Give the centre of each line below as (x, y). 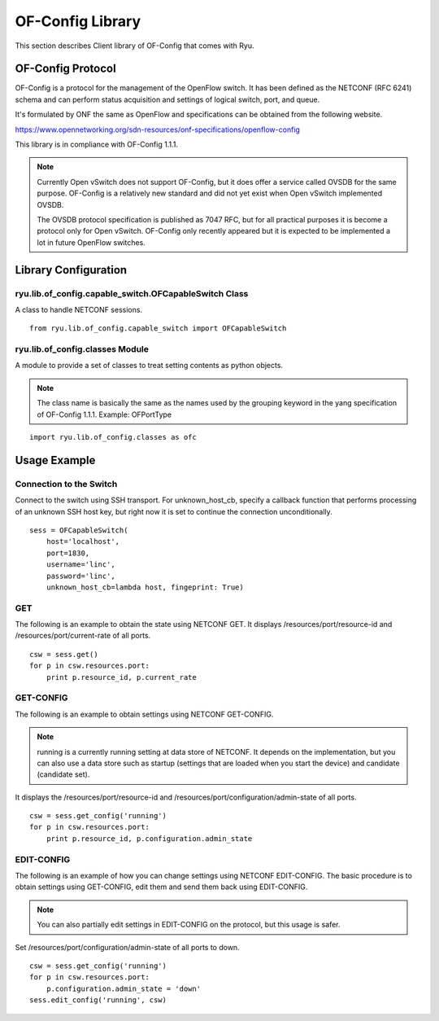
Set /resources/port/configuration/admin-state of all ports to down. (127, 947)
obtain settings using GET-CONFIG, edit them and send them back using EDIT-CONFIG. (161, 887)
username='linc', (80, 565)
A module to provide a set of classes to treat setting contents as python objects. (149, 366)
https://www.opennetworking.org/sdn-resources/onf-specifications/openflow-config (158, 129)
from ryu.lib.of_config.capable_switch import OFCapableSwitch (158, 329)
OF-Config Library (78, 21)
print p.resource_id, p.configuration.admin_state (149, 838)
